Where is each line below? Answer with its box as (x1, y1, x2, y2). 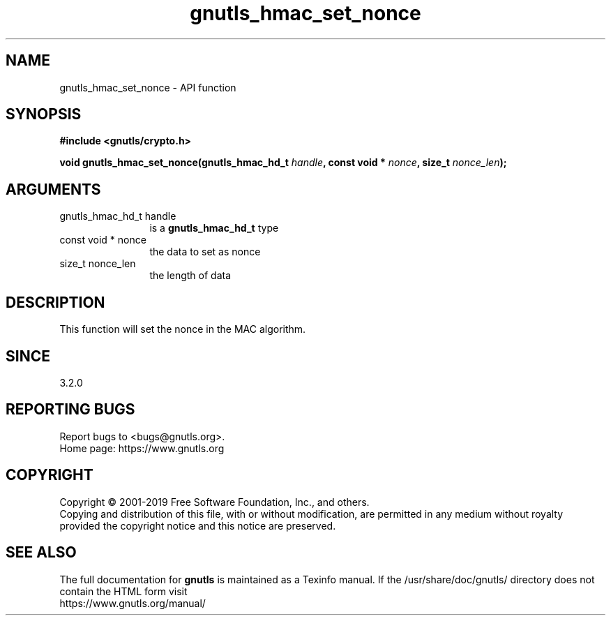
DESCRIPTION (6, 293, 105, 311)
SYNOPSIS (6, 105, 82, 124)
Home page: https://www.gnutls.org (59, 442, 225, 454)
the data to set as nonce (149, 246, 261, 258)
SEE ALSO (6, 544, 77, 562)
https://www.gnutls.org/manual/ (59, 597, 206, 609)
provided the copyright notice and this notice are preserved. (59, 519, 336, 532)
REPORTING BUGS (6, 401, 135, 419)
